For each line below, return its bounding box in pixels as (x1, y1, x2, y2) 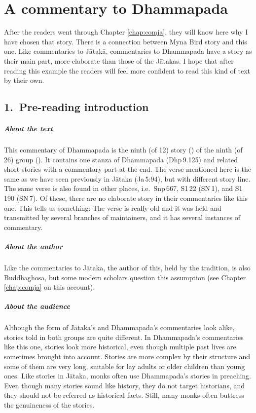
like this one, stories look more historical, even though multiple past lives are (4, 341, 236, 352)
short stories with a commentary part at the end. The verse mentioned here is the (4, 164, 252, 174)
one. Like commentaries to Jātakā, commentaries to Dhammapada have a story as (4, 46, 252, 56)
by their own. (4, 75, 44, 85)
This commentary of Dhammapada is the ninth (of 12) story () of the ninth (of (4, 145, 243, 155)
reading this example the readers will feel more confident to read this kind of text (4, 65, 250, 75)
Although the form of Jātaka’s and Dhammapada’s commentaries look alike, (4, 322, 235, 333)
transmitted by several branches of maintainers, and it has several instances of (4, 212, 241, 223)
